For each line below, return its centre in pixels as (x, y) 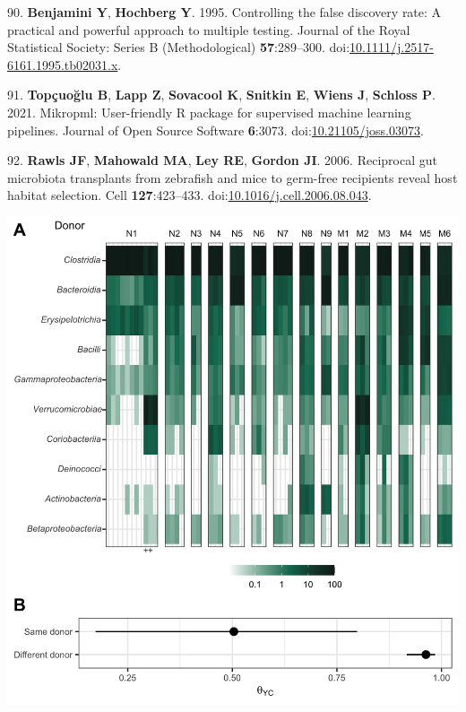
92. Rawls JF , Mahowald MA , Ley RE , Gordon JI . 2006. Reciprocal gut (222, 160)
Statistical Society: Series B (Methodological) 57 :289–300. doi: (179, 47)
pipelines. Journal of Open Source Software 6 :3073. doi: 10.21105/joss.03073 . (216, 130)
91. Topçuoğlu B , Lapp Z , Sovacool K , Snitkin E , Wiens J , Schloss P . (221, 95)
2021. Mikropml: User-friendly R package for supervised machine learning (209, 112)
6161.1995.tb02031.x (63, 64)
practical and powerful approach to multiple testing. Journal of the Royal (209, 29)
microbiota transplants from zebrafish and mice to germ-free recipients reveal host (233, 177)
